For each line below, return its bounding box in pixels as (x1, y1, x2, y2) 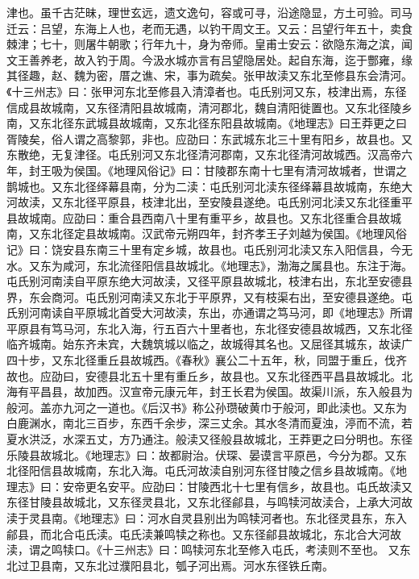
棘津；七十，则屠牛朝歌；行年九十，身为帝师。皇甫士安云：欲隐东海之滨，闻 (6, 35, 413, 52)
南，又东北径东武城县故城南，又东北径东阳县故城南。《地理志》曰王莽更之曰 (6, 115, 407, 131)
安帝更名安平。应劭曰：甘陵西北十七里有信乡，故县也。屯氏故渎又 (62, 477, 413, 494)
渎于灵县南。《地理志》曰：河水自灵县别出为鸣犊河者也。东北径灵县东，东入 (6, 510, 407, 526)
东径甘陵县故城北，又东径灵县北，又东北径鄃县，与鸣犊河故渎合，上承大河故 (6, 494, 413, 510)
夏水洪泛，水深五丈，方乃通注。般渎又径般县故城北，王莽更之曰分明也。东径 (6, 431, 413, 448)
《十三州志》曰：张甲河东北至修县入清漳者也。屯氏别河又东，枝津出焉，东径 (6, 82, 407, 99)
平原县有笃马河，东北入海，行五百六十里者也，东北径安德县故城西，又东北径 (6, 319, 413, 336)
